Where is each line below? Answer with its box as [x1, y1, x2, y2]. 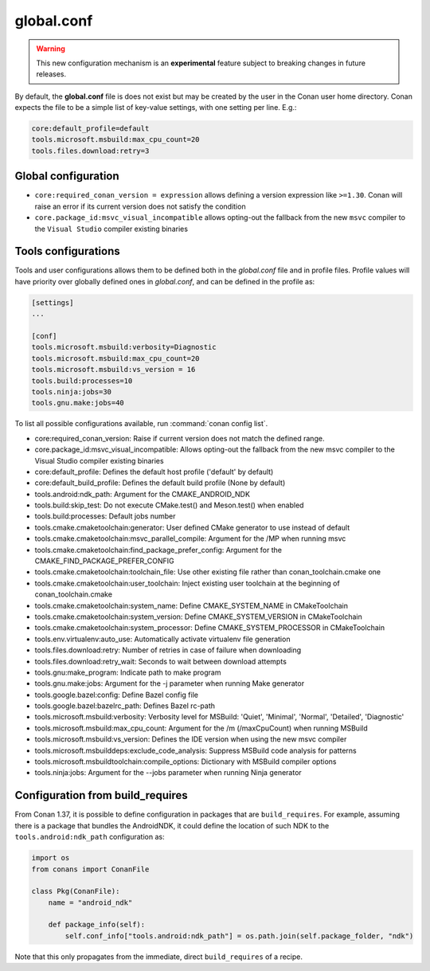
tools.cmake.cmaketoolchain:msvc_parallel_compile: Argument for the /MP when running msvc [34, 534, 346, 543]
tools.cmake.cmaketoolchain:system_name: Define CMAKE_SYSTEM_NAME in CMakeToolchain [34, 601, 348, 610]
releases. [36, 69, 67, 79]
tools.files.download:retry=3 [31, 146, 150, 155]
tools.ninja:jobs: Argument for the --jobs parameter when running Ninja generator [34, 768, 302, 777]
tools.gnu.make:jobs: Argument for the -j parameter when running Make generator [34, 679, 305, 688]
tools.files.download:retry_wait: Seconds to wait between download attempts [34, 656, 287, 666]
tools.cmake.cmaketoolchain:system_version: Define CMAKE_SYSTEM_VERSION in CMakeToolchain [34, 612, 362, 621]
